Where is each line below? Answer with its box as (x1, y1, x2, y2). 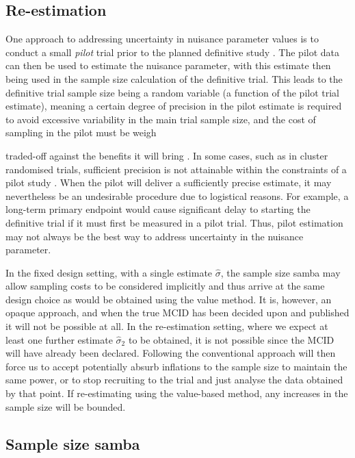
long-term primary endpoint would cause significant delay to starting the (5, 202, 311, 216)
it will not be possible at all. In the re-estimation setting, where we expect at (5, 319, 328, 333)
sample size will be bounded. (5, 399, 126, 414)
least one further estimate (5, 332, 113, 346)
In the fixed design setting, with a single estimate (5, 265, 213, 279)
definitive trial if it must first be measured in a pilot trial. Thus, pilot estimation (5, 215, 343, 229)
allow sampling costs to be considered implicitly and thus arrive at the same (5, 279, 325, 293)
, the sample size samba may (220, 265, 341, 279)
